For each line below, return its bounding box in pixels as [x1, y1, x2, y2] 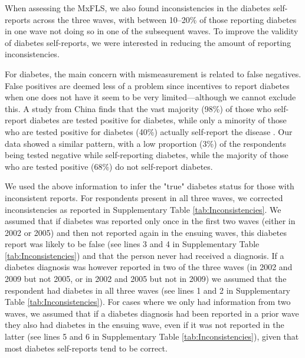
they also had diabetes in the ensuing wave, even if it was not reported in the [5, 318, 284, 331]
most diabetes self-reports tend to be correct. [5, 341, 168, 354]
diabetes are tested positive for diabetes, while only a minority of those [29, 114, 287, 126]
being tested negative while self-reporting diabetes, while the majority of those [5, 149, 288, 161]
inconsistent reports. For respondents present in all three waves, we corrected [5, 191, 283, 203]
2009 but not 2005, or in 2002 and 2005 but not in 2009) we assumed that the [5, 272, 287, 285]
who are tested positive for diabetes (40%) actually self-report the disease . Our [5, 125, 293, 137]
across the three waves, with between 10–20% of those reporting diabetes [32, 13, 297, 25]
